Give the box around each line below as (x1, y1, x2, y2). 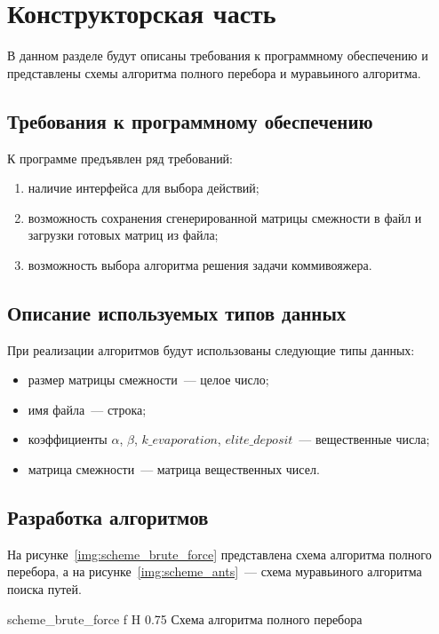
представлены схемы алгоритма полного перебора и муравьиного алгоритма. (7, 63, 421, 82)
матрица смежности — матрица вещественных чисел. (28, 460, 320, 479)
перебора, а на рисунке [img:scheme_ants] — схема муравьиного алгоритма (7, 562, 422, 581)
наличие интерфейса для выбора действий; (28, 178, 259, 197)
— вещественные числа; (299, 430, 430, 448)
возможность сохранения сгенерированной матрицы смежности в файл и (28, 208, 422, 226)
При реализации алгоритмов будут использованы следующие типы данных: (7, 340, 415, 359)
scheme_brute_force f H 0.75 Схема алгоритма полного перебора (7, 609, 363, 628)
